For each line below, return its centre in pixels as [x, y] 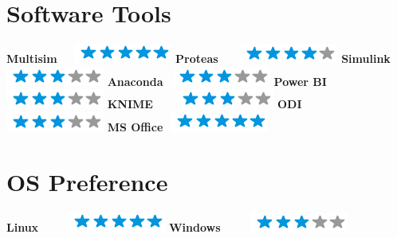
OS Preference [87, 181]
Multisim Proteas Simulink [198, 59]
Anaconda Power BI [217, 81]
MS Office [135, 126]
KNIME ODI [204, 104]
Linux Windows [114, 226]
